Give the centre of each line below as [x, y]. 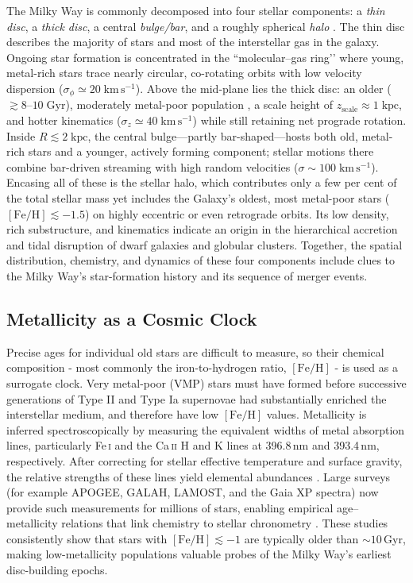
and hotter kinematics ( [64, 120]
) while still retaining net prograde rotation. [299, 120]
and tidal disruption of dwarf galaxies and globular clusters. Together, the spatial [205, 244]
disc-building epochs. [57, 570]
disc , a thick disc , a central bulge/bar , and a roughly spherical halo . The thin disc [206, 26]
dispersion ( [35, 88]
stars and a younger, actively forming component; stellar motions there [201, 151]
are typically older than [301, 538]
